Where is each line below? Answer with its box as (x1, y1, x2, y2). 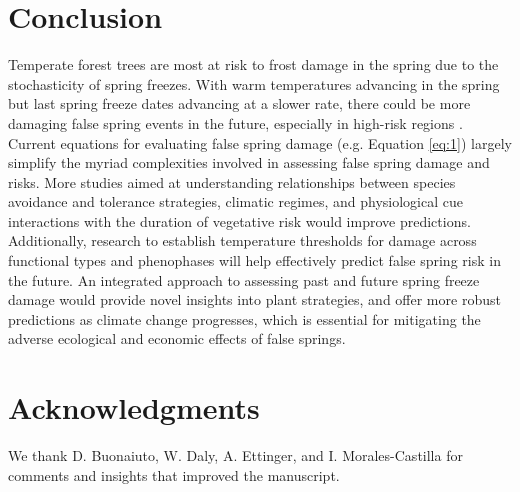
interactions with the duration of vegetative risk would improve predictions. (8, 210, 471, 231)
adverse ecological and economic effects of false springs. (8, 328, 346, 349)
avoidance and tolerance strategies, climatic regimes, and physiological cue (8, 191, 463, 212)
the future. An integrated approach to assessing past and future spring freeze (8, 269, 480, 290)
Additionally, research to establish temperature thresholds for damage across (8, 230, 477, 251)
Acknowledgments (8, 387, 260, 428)
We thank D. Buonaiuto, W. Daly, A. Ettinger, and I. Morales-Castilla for (8, 445, 463, 466)
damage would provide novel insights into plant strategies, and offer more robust (8, 289, 501, 310)
